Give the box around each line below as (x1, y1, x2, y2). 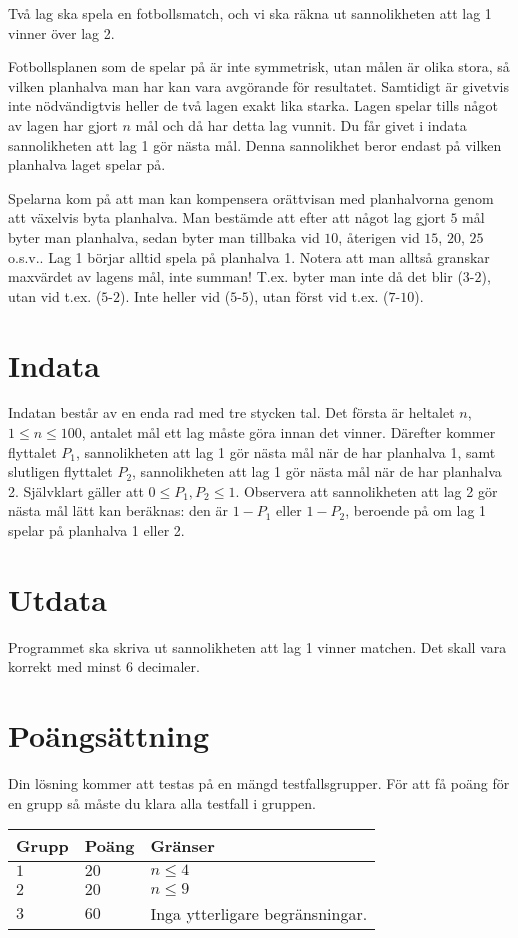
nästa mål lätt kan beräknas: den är (8, 500, 228, 521)
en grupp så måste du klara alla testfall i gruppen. (8, 792, 316, 813)
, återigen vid (338, 226, 420, 247)
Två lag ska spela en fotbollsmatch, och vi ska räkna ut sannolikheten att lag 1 (8, 3, 492, 23)
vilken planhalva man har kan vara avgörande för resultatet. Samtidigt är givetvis (8, 75, 509, 96)
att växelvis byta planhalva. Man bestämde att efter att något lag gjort (8, 207, 446, 228)
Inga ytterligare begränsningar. (150, 902, 368, 926)
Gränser (150, 834, 215, 858)
